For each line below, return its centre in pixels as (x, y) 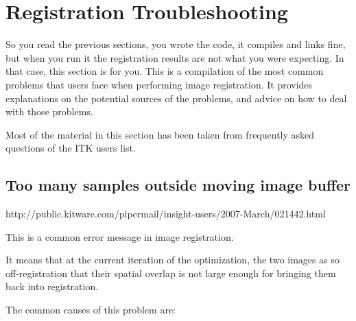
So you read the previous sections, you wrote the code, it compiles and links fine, (176, 44)
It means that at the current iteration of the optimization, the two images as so (173, 260)
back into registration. (52, 286)
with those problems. (49, 111)
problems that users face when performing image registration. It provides (159, 84)
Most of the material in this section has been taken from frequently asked (160, 134)
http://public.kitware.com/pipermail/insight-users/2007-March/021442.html (166, 214)
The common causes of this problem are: (91, 310)
